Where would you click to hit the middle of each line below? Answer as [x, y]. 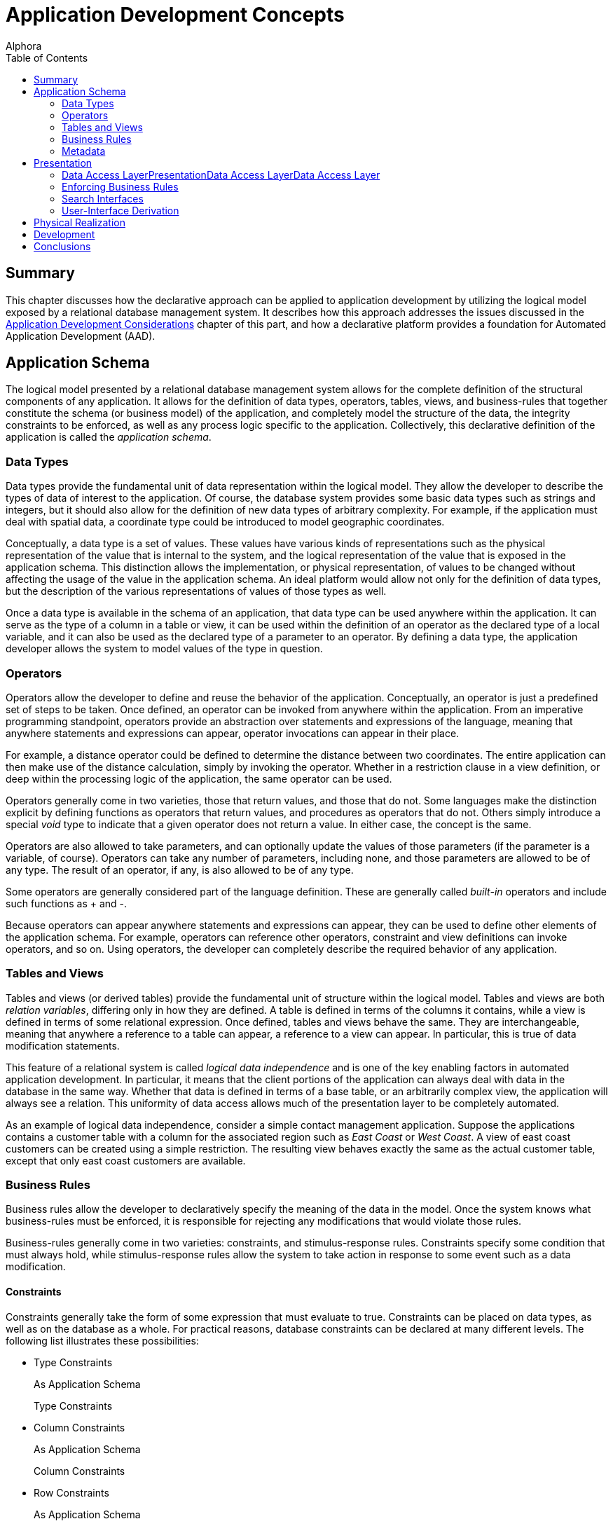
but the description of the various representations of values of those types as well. [196, 591]
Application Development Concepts [175, 15]
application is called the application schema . [109, 437]
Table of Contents [47, 57]
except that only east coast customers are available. [126, 1160]
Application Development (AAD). [81, 336]
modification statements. [63, 1045]
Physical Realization [80, 222]
